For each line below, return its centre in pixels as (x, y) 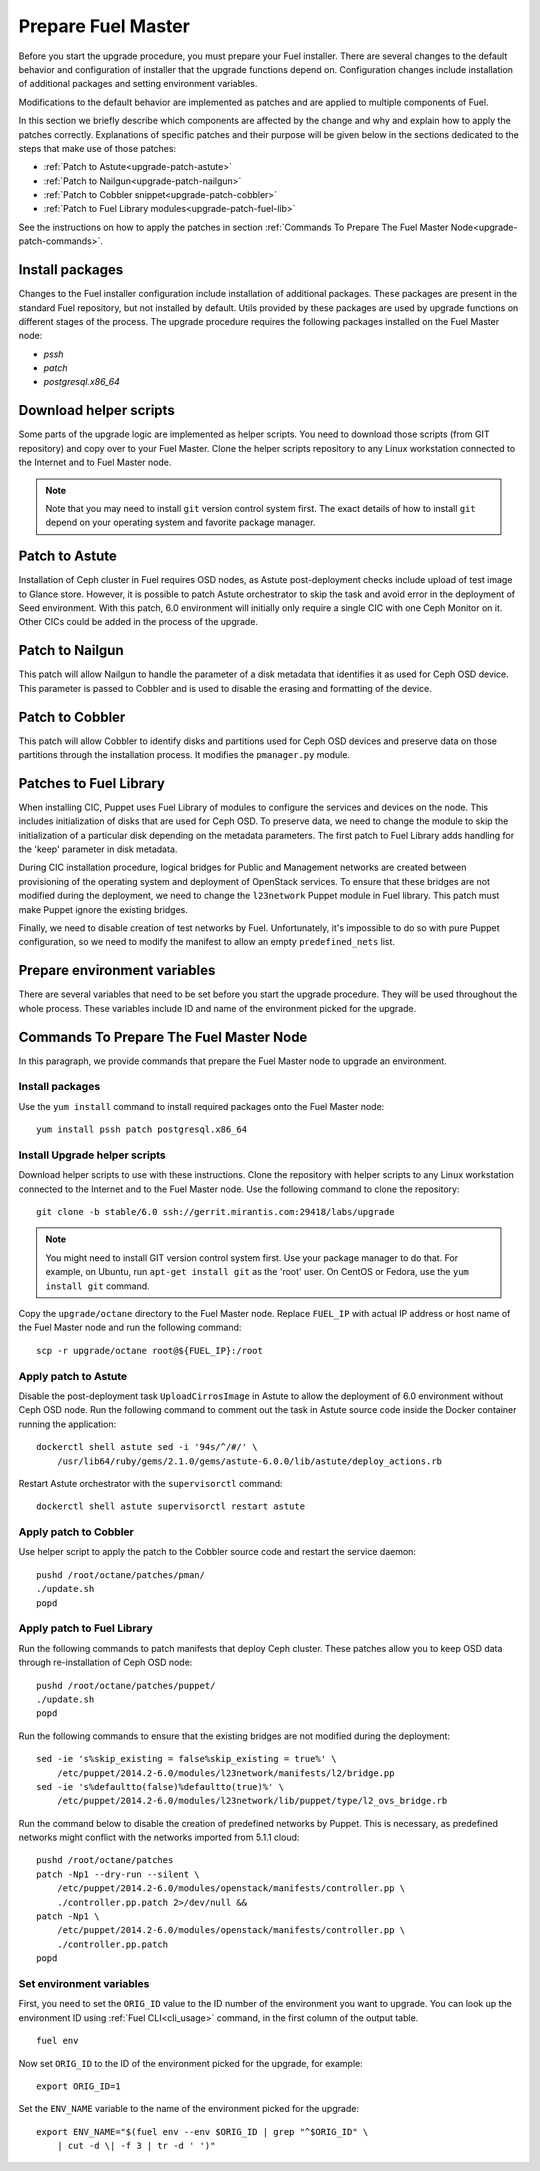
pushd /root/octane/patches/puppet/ (126, 1685)
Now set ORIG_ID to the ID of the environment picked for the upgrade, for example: (191, 2063)
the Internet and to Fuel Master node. (95, 462)
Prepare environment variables (117, 970)
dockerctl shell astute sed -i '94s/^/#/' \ (147, 1447)
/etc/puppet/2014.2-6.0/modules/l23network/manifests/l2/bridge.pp (225, 1773)
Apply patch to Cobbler (76, 1532)
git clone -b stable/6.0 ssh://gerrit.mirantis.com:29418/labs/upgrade (215, 1212)
